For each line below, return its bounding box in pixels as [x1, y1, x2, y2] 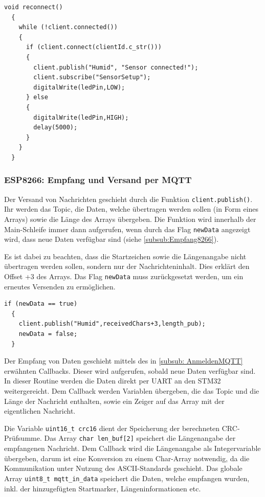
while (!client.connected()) [18, 24, 118, 31]
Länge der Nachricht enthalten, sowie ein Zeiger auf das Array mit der [4, 395, 225, 406]
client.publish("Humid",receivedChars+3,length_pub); [18, 320, 206, 328]
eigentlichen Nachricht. [4, 405, 76, 416]
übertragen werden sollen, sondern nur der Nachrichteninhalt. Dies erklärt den [4, 261, 250, 272]
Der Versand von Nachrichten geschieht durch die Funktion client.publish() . [4, 193, 253, 204]
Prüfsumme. [4, 433, 42, 443]
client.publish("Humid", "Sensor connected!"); [33, 63, 198, 71]
